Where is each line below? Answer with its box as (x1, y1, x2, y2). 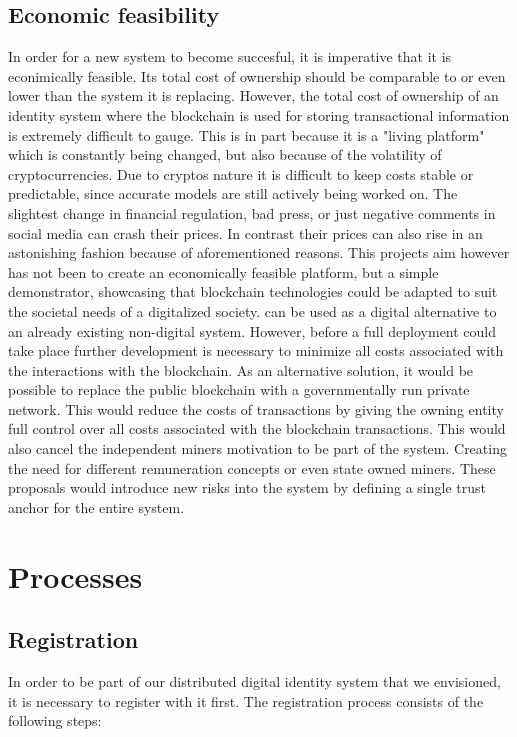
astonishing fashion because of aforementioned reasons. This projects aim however (8, 242, 510, 263)
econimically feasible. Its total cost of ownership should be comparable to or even (8, 65, 506, 86)
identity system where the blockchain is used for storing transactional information (8, 104, 510, 125)
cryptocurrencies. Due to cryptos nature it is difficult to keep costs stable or (8, 163, 474, 184)
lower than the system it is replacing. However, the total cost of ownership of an (8, 85, 499, 106)
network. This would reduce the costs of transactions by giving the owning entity (8, 398, 504, 419)
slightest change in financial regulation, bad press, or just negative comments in (8, 202, 496, 223)
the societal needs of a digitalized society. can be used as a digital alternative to (8, 300, 497, 321)
